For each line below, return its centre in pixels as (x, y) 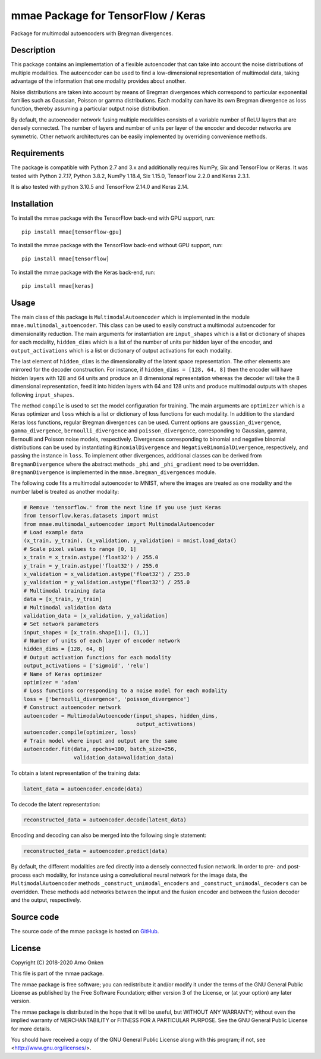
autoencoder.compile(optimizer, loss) (80, 732)
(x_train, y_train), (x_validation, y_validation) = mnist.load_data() (130, 541)
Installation (32, 204)
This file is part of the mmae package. (57, 973)
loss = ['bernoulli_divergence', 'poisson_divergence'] (107, 699)
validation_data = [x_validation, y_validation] (96, 616)
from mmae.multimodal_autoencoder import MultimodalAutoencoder (119, 524)
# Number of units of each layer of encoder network (102, 641)
